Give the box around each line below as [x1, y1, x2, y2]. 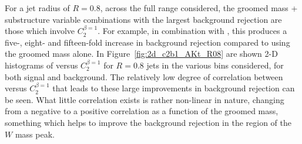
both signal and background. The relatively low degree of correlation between [5, 70, 283, 83]
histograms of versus [5, 59, 78, 71]
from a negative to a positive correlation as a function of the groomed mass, [5, 105, 278, 117]
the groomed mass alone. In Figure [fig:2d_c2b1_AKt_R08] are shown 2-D [5, 47, 278, 60]
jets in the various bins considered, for [146, 59, 284, 71]
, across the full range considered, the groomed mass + [100, 2, 298, 13]
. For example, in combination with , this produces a [98, 25, 287, 37]
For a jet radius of [5, 2, 70, 13]
